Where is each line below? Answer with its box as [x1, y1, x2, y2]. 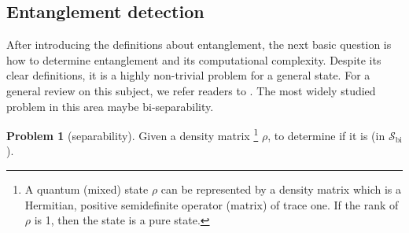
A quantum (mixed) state [24, 181, 149, 198]
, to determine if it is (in [267, 127, 385, 143]
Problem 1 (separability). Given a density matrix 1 [6, 125, 259, 143]
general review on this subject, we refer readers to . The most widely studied [6, 82, 376, 98]
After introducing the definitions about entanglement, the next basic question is [6, 36, 392, 53]
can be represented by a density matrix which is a [160, 181, 401, 198]
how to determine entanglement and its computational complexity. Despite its [6, 51, 381, 68]
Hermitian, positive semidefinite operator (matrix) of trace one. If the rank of [24, 196, 399, 213]
